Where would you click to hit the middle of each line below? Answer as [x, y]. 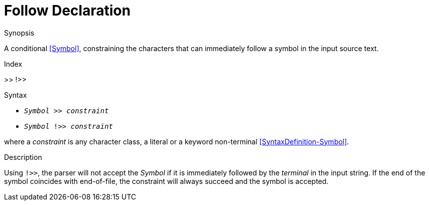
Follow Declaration [67, 11]
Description [23, 157]
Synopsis [19, 33]
